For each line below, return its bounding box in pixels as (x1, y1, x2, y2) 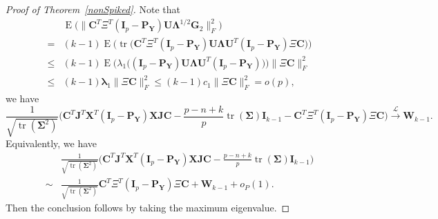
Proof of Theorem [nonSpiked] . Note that (6, 2, 180, 16)
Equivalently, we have (6, 136, 97, 151)
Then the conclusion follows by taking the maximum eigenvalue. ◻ (6, 200, 290, 215)
